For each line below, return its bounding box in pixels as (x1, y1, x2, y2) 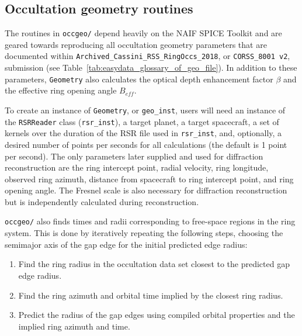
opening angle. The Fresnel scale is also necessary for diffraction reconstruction (5, 184, 287, 196)
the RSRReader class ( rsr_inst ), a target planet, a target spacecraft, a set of (5, 115, 279, 127)
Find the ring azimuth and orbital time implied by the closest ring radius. (18, 289, 283, 301)
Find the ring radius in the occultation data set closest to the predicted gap (18, 258, 290, 270)
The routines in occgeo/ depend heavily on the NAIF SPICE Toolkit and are (5, 27, 282, 39)
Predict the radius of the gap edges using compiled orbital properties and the (18, 309, 295, 321)
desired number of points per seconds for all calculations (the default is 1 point (5, 138, 287, 150)
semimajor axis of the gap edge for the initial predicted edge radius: (5, 238, 248, 250)
